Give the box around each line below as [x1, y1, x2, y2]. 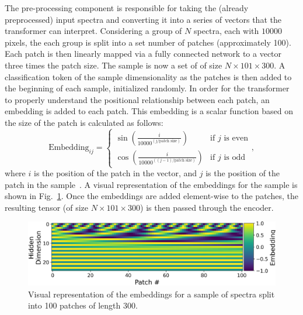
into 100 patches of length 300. [28, 299, 138, 311]
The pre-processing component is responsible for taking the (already [5, 2, 249, 13]
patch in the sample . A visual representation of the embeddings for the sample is [5, 178, 298, 190]
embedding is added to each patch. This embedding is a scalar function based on [5, 105, 293, 117]
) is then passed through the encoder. [140, 201, 274, 213]
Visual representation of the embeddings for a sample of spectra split [28, 287, 275, 300]
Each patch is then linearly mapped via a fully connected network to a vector [5, 47, 282, 60]
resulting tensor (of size [5, 201, 89, 213]
